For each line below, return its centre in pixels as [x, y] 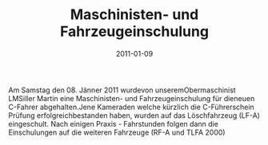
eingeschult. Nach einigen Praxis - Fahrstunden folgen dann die [113, 123]
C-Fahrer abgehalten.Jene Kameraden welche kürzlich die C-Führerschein [131, 107]
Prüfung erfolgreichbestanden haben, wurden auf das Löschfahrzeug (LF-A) [134, 115]
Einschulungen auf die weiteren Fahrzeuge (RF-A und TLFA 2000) [117, 132]
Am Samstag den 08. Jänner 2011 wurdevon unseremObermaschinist [122, 90]
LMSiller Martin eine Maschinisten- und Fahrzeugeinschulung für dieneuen [132, 98]
